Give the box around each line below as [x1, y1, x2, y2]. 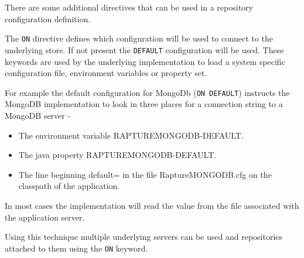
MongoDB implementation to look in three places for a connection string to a [5, 98, 283, 110]
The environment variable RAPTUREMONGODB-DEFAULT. [18, 129, 244, 141]
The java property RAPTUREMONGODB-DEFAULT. [18, 149, 217, 161]
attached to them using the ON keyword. [5, 242, 148, 254]
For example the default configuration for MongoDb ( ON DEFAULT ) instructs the [5, 86, 290, 98]
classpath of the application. [18, 180, 120, 192]
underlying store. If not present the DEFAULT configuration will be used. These [5, 43, 284, 56]
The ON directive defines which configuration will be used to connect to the [5, 32, 273, 44]
